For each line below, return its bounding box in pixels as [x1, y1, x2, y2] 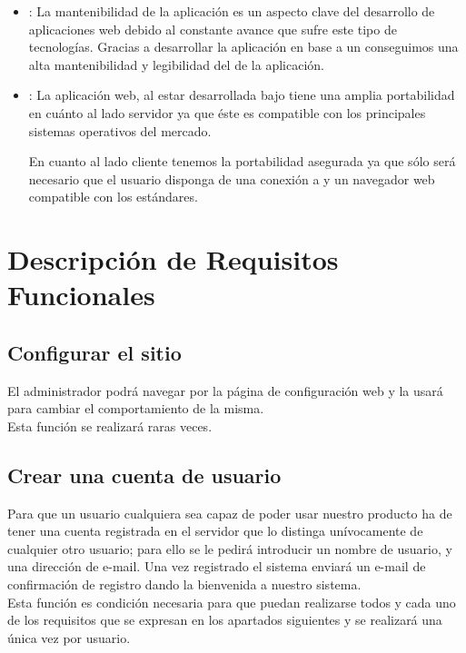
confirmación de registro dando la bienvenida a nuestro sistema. [7, 575, 362, 594]
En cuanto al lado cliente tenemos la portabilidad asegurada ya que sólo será [28, 152, 456, 171]
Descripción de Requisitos [7, 241, 339, 278]
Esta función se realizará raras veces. [7, 416, 213, 435]
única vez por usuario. [7, 628, 131, 647]
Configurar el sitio [7, 338, 182, 366]
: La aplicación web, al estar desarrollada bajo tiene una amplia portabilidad [28, 85, 455, 104]
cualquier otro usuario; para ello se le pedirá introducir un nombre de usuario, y [7, 539, 452, 558]
